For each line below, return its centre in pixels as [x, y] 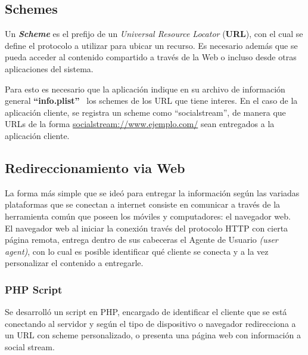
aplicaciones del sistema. [49, 68]
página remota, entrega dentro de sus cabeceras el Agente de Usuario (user [141, 240]
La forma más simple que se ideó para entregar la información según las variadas [152, 192]
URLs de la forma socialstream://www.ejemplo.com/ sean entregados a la [140, 124]
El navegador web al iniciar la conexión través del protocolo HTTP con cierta [147, 228]
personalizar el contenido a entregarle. [74, 263]
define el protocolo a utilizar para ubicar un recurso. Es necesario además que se [151, 45]
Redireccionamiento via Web [95, 167]
